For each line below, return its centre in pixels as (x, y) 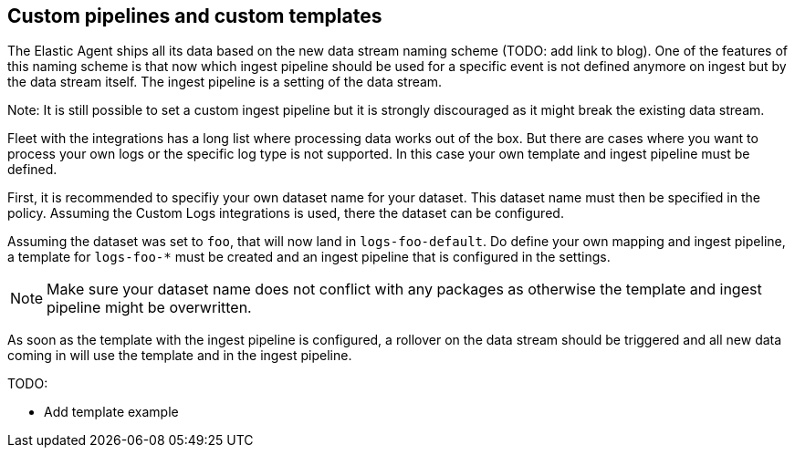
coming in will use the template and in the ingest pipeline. (180, 356)
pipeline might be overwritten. (149, 308)
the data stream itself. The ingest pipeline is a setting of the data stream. (225, 82)
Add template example (111, 412)
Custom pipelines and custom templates (195, 16)
